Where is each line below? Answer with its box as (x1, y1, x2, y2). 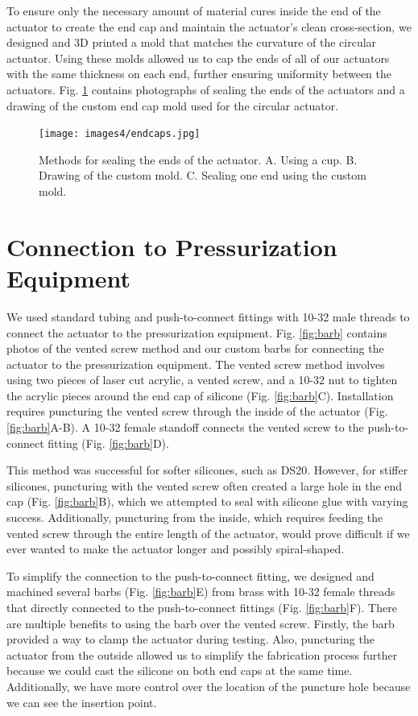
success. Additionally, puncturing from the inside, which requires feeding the (6, 509, 383, 526)
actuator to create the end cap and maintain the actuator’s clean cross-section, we (6, 18, 412, 35)
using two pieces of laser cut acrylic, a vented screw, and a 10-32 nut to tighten (6, 371, 398, 388)
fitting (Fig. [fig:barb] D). (48, 434, 169, 451)
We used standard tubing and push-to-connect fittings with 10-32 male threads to (6, 308, 410, 325)
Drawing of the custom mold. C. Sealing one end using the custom (39, 167, 366, 184)
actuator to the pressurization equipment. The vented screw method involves (6, 355, 385, 372)
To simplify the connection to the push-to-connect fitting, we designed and (6, 567, 375, 584)
